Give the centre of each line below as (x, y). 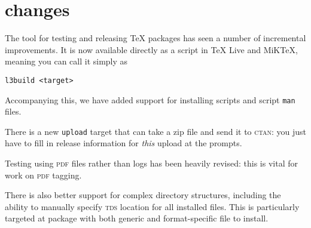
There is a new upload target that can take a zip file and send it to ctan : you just (155, 131)
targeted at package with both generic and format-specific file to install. (137, 218)
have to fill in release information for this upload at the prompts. (124, 143)
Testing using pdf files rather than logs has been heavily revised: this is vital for (151, 163)
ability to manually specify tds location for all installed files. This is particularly (152, 206)
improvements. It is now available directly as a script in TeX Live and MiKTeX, (151, 49)
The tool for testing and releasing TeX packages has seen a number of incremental (155, 38)
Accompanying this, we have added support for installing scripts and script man (150, 99)
